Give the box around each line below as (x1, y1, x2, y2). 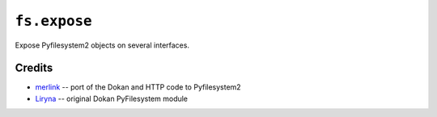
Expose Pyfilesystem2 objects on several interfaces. (15, 40, 190, 50)
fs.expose (15, 12, 92, 30)
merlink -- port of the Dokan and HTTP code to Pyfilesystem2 (35, 82, 242, 92)
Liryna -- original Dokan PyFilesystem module (35, 94, 189, 103)
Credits (15, 61, 53, 75)
